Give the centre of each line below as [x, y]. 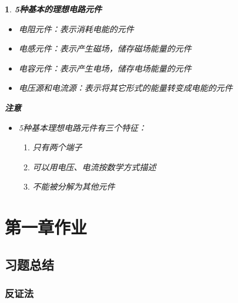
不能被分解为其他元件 [74, 186]
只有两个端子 [57, 147]
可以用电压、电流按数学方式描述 [94, 166]
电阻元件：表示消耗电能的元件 [76, 28]
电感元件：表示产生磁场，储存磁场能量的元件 [105, 48]
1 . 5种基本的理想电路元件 [53, 9]
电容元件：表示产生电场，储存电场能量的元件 [105, 68]
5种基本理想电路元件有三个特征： [82, 127]
